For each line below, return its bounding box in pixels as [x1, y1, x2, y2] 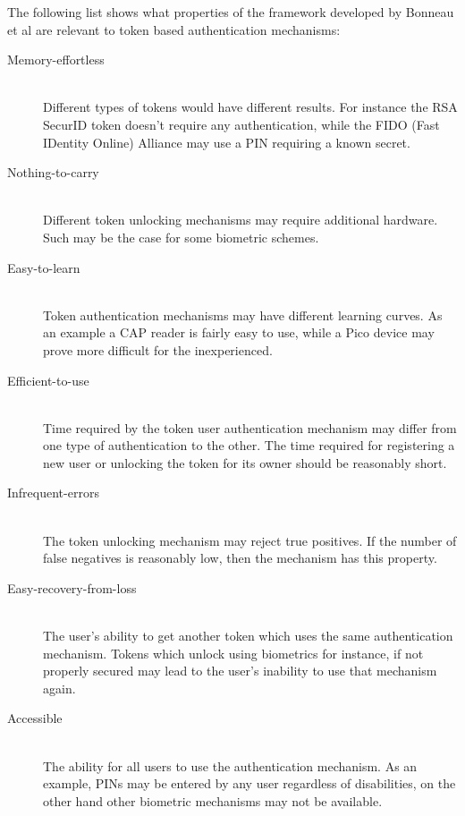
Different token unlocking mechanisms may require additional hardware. [43, 210, 438, 229]
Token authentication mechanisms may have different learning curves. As [43, 305, 443, 324]
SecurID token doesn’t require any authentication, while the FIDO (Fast [43, 115, 440, 133]
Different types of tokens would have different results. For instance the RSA [43, 98, 458, 116]
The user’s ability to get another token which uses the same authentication [43, 626, 453, 645]
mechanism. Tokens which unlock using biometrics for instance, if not [43, 643, 424, 662]
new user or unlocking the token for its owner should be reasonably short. [43, 453, 447, 472]
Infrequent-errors [7, 483, 99, 502]
